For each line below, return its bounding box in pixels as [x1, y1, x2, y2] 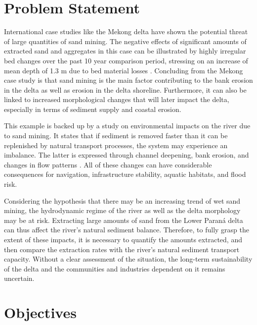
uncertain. [4, 273, 35, 283]
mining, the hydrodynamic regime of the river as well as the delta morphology [4, 205, 241, 216]
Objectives [4, 302, 77, 323]
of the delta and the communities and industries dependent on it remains [4, 263, 225, 273]
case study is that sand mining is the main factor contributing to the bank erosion [4, 75, 253, 85]
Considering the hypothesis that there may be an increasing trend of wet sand [4, 195, 241, 206]
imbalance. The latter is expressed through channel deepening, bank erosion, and [4, 150, 249, 160]
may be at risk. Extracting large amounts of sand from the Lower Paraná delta [4, 215, 243, 225]
